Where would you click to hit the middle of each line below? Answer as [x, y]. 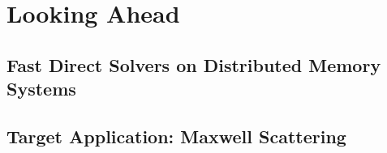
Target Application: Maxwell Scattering [176, 136]
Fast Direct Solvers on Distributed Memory [194, 64]
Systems [41, 89]
